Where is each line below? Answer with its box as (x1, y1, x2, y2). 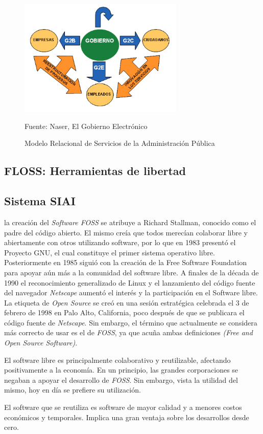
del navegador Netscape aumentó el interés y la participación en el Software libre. (4, 287, 258, 298)
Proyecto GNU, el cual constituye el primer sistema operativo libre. (4, 247, 215, 257)
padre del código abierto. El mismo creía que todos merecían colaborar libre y (4, 227, 248, 237)
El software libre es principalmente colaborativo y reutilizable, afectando (4, 354, 231, 365)
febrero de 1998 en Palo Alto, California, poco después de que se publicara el (4, 307, 245, 318)
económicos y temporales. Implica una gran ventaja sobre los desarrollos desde (4, 411, 249, 422)
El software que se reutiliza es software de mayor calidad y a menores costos (4, 402, 242, 413)
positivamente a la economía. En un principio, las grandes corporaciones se (4, 364, 238, 375)
